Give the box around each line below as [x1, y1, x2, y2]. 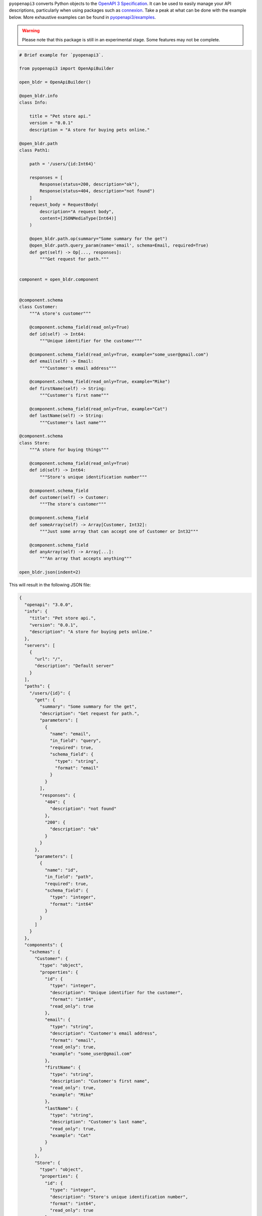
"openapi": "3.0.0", [24, 602, 73, 608]
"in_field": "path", [44, 874, 94, 880]
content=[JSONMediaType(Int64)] [39, 215, 116, 221]
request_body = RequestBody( [29, 202, 99, 208]
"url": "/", [34, 656, 63, 662]
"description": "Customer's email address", [49, 1031, 158, 1036]
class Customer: [19, 304, 58, 309]
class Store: [19, 440, 50, 446]
